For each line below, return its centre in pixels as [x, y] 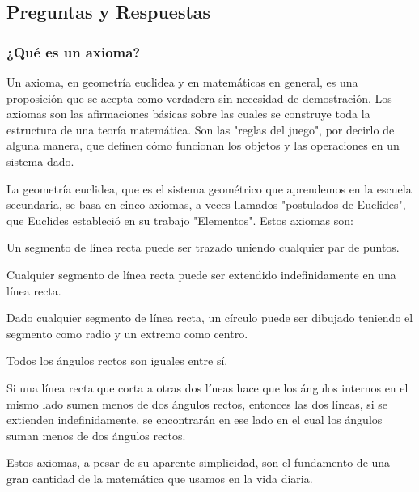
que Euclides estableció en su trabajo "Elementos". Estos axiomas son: [180, 220]
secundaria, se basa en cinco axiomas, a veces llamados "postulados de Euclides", [206, 204]
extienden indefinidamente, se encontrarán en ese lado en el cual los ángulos [195, 420]
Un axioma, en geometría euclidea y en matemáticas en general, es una [182, 82]
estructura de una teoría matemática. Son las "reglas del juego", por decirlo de [201, 129]
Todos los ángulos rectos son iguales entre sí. [117, 361]
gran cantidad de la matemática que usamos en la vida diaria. [160, 478]
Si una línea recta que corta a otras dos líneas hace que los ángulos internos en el [207, 387]
